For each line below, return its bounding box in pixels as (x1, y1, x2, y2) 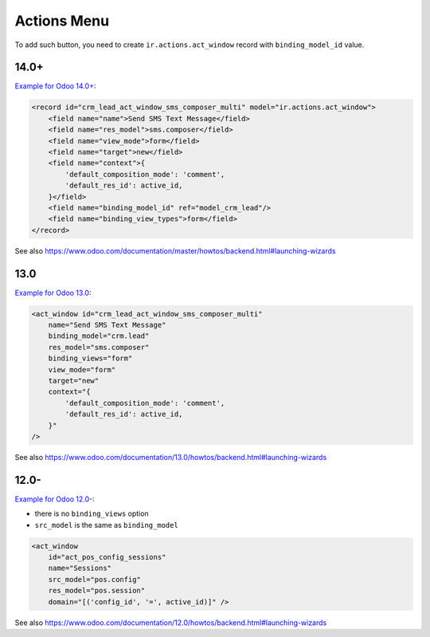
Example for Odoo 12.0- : (14, 494, 95, 504)
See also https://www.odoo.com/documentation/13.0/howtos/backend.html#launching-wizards (14, 452, 327, 462)
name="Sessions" (48, 564, 111, 573)
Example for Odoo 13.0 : (14, 288, 92, 297)
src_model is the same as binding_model (34, 520, 178, 529)
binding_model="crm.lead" (48, 332, 150, 340)
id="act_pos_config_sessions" (48, 552, 166, 561)
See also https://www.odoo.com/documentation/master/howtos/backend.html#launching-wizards (14, 246, 336, 255)
